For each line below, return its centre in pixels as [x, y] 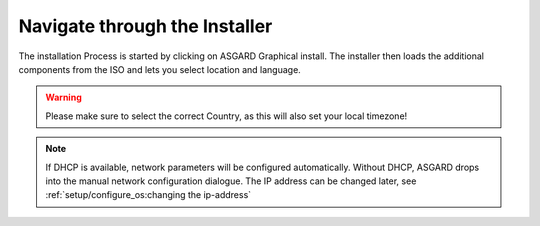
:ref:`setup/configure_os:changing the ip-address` [148, 195]
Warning [63, 97]
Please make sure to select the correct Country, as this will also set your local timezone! [226, 116]
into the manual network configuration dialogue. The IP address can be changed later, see [231, 181]
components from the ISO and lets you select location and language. [160, 69]
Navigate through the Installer [145, 26]
